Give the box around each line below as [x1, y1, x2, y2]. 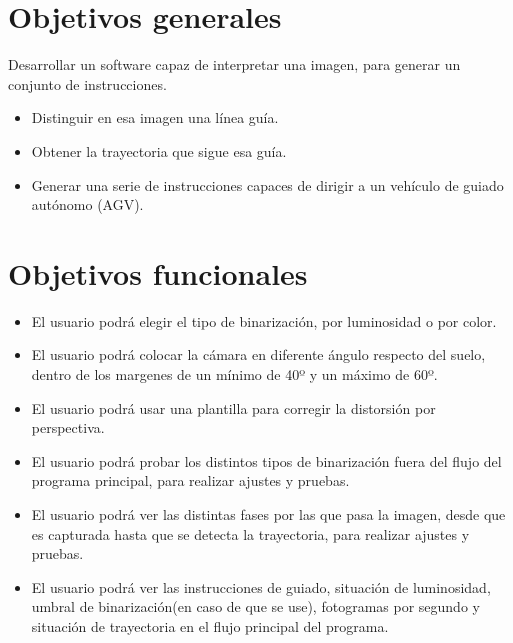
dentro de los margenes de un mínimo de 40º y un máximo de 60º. [31, 364, 438, 384]
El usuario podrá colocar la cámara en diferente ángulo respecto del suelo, [31, 344, 486, 365]
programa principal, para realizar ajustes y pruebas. [31, 470, 350, 491]
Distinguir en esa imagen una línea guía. [31, 107, 279, 128]
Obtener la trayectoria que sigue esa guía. [31, 140, 287, 161]
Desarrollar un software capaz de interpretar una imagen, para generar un [8, 54, 461, 75]
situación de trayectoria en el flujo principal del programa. [31, 615, 389, 636]
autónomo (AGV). [31, 194, 144, 215]
